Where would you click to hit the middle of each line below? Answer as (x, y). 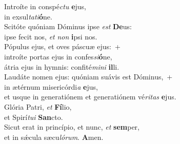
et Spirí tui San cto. (34, 117)
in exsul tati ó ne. (28, 16)
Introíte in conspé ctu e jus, (45, 6)
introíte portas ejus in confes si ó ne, (58, 56)
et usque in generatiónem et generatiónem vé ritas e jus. (90, 97)
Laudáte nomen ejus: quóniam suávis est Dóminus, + (88, 77)
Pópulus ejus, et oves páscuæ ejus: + (62, 46)
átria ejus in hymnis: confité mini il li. (62, 66)
